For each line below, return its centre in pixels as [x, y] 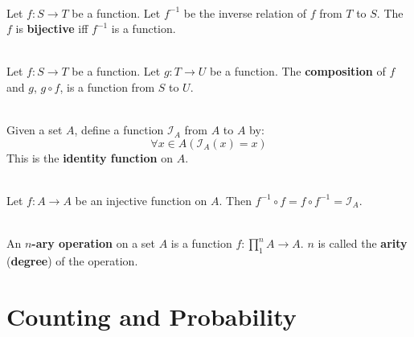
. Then [235, 200]
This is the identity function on [90, 157]
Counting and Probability [152, 316]
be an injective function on [141, 200]
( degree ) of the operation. [72, 260]
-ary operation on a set [94, 243]
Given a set [35, 130]
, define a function [119, 130]
